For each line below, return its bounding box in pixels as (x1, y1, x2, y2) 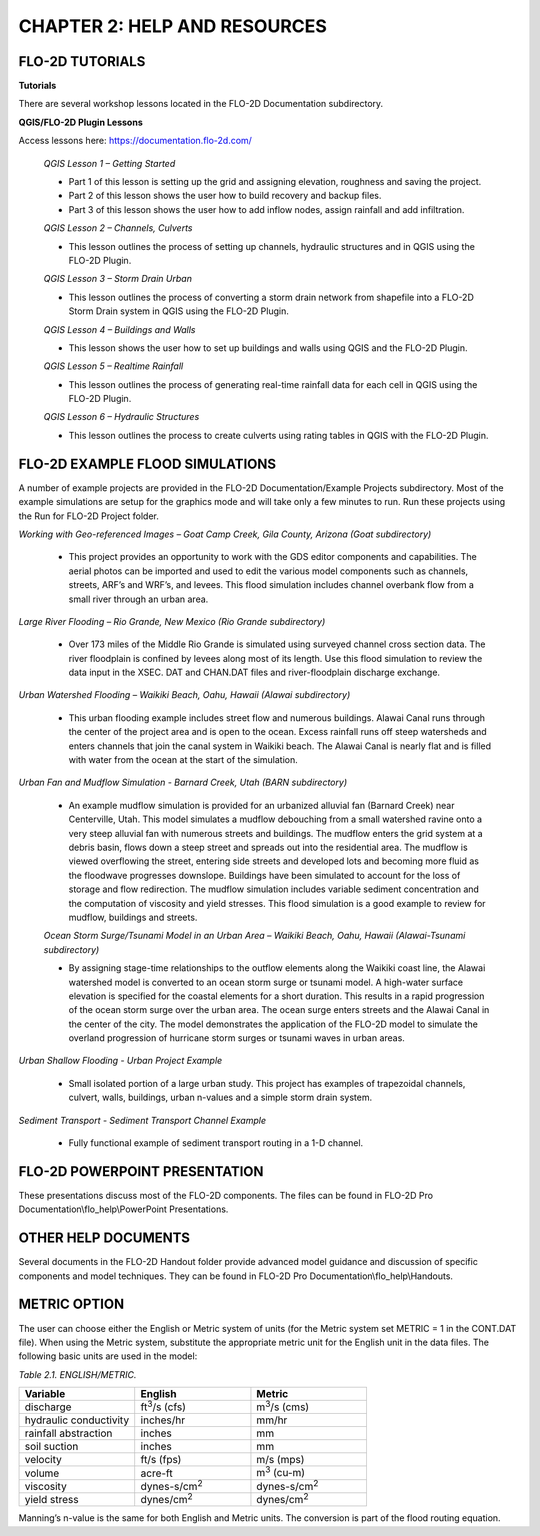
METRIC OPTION (18, 1296, 125, 1313)
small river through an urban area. (68, 593, 209, 605)
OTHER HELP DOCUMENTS (18, 1230, 190, 1247)
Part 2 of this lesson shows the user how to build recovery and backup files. (68, 190, 382, 202)
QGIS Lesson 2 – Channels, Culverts (43, 222, 193, 234)
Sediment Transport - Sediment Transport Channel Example (18, 1114, 267, 1126)
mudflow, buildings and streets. (68, 911, 198, 923)
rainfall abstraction (24, 1426, 113, 1440)
